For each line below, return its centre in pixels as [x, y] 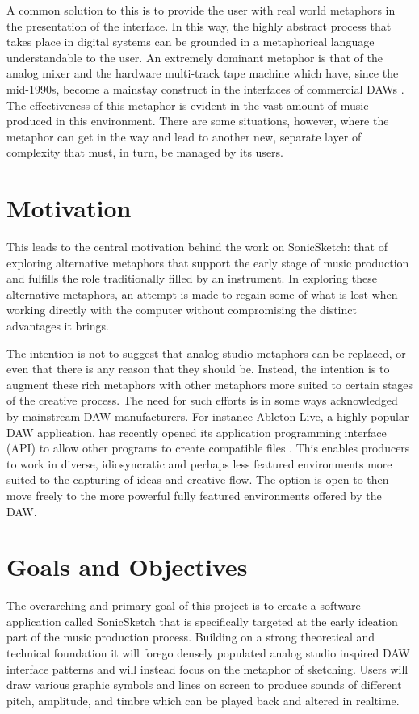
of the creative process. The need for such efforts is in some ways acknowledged [202, 400]
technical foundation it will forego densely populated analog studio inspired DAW [208, 653]
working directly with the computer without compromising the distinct [182, 310]
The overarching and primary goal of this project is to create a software [184, 605]
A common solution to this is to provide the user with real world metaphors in [201, 10]
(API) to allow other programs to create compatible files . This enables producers [208, 448]
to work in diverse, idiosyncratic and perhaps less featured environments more [199, 463]
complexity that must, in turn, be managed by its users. [145, 152]
